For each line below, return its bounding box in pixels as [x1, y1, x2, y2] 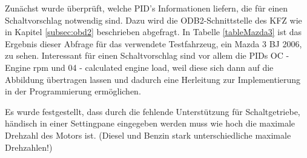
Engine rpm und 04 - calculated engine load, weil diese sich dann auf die [5, 61, 274, 73]
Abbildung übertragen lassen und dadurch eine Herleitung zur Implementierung [5, 73, 301, 85]
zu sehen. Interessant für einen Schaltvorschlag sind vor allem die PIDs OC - [5, 49, 289, 62]
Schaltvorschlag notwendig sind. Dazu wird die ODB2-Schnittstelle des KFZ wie [5, 13, 302, 26]
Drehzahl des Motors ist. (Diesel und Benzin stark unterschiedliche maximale [5, 128, 291, 141]
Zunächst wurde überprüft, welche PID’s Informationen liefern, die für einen [5, 2, 288, 14]
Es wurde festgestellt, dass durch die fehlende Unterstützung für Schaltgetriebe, [5, 105, 300, 117]
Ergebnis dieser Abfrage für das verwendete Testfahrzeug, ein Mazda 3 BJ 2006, [5, 37, 302, 50]
